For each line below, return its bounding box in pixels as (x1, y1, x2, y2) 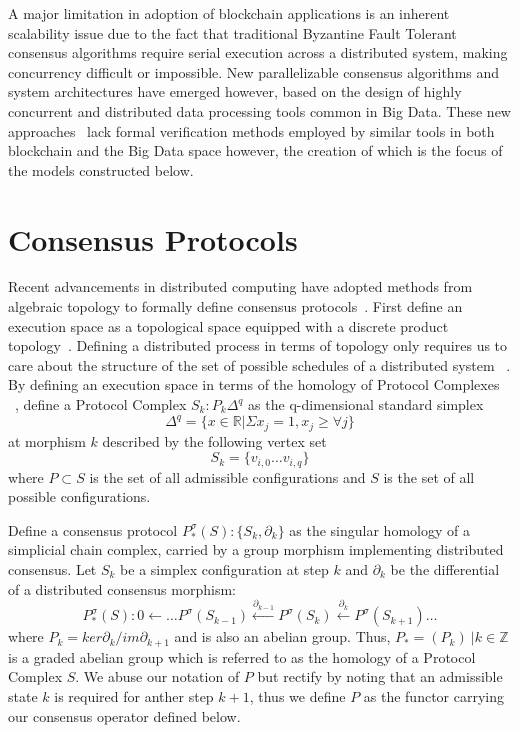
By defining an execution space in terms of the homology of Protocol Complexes (8, 374, 500, 395)
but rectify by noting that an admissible (257, 666, 503, 687)
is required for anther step (54, 686, 214, 707)
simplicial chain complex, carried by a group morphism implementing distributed (8, 539, 504, 560)
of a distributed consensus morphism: (8, 578, 236, 599)
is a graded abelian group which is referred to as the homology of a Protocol (8, 646, 476, 667)
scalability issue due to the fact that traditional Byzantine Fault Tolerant (8, 22, 457, 43)
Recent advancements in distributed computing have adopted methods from (8, 276, 473, 297)
